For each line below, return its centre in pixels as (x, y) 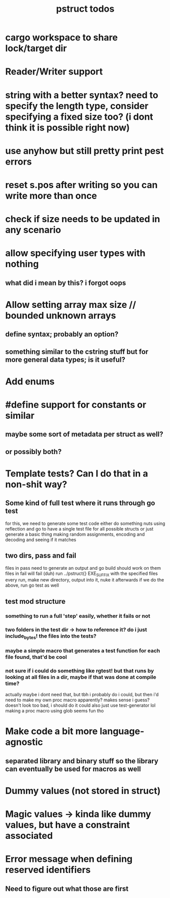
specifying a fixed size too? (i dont (79, 116)
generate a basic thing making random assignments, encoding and (75, 534)
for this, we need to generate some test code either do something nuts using (85, 523)
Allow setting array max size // (71, 305)
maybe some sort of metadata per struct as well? (84, 434)
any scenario (33, 230)
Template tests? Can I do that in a (77, 474)
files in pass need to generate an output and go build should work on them (83, 568)
